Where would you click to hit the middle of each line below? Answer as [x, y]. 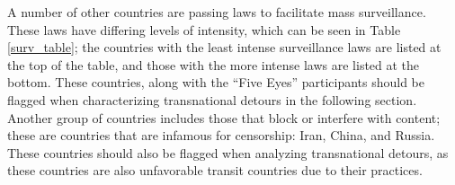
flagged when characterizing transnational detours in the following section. [212, 99]
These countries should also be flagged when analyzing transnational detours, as [228, 152]
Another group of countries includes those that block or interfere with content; [224, 117]
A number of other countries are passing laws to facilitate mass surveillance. [217, 12]
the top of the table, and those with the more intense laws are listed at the [214, 64]
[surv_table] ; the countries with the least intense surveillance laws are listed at [224, 47]
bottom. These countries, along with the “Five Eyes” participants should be [216, 82]
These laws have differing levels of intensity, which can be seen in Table [204, 29]
